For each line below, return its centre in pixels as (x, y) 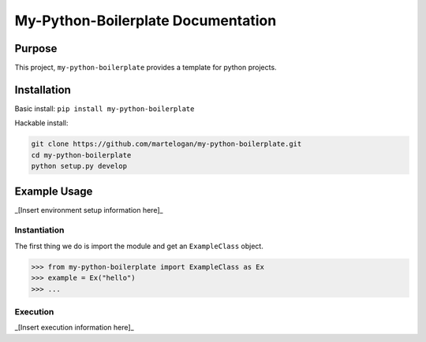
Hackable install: (41, 123)
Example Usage (54, 191)
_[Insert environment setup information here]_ (89, 210)
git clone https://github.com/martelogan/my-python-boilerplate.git (166, 144)
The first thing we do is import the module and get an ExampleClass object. (139, 246)
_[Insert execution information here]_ (74, 328)
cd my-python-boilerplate (81, 155)
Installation (43, 89)
